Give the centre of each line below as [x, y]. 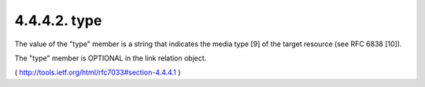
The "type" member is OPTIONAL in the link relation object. [111, 58]
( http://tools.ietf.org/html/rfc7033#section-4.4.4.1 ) [98, 72]
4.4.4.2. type [58, 20]
